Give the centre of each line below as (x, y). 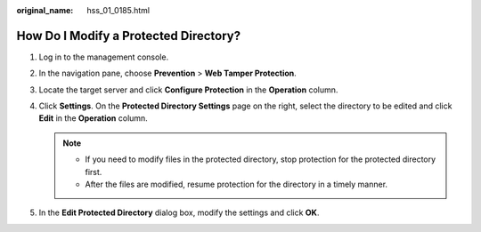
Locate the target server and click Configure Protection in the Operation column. (188, 90)
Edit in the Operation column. (94, 118)
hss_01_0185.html (118, 10)
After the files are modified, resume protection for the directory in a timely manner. (236, 184)
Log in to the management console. (104, 57)
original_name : (45, 10)
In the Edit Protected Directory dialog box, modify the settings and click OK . (179, 212)
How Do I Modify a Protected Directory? (128, 36)
